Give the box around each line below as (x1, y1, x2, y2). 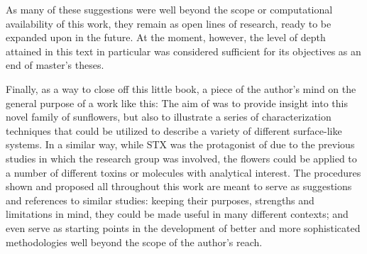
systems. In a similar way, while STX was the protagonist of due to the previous (6, 137, 355, 152)
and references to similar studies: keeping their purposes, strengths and (6, 192, 314, 207)
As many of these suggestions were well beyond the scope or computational (6, 2, 333, 16)
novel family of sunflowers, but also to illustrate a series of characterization (6, 109, 332, 124)
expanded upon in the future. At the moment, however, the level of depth (6, 30, 326, 45)
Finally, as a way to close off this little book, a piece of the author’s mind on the (6, 81, 356, 96)
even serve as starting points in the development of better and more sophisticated (6, 220, 361, 235)
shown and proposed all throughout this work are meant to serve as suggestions (6, 179, 352, 194)
